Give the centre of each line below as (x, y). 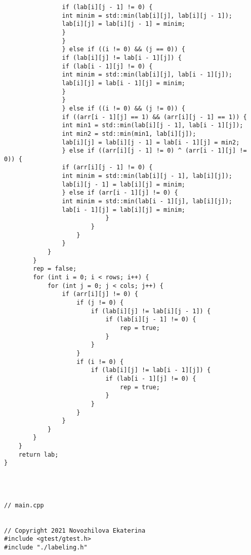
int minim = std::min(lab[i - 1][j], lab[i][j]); (147, 201)
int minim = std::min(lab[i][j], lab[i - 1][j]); (147, 75)
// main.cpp (24, 505)
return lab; (38, 454)
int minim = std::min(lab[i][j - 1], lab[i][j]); (147, 176)
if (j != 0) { (100, 302)
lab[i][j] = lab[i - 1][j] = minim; (123, 83)
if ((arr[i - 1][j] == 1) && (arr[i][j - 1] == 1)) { (154, 117)
